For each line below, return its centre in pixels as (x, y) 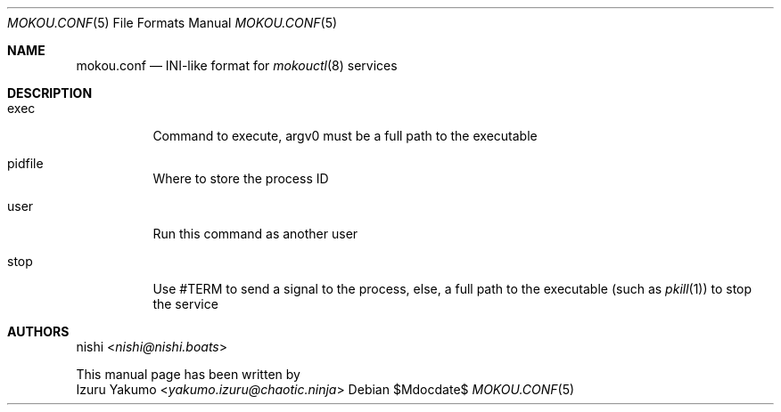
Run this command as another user (255, 234)
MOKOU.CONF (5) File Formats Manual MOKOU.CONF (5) (173, 23)
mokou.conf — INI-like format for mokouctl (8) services (237, 65)
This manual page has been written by (188, 374)
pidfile (25, 163)
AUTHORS (38, 331)
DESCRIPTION (50, 93)
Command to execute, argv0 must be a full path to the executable (345, 136)
